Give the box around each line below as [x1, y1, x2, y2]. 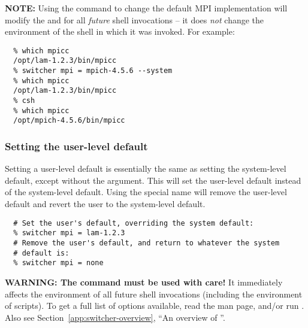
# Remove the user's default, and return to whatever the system [13, 238, 280, 247]
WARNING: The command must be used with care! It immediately [5, 275, 283, 288]
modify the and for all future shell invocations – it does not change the [5, 13, 264, 26]
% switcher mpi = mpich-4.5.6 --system [13, 66, 173, 75]
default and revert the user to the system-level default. [5, 198, 206, 210]
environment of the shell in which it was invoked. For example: [5, 25, 235, 38]
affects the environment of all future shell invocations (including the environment [5, 287, 303, 300]
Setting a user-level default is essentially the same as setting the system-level [5, 162, 286, 175]
